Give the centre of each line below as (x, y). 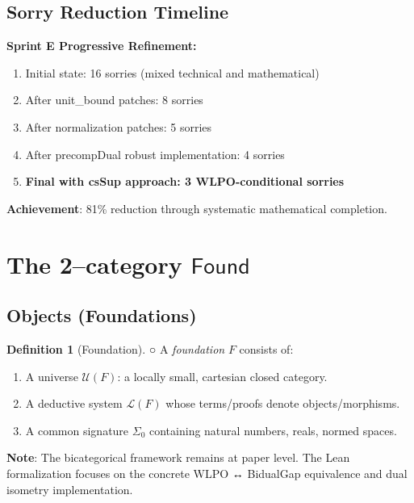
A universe (52, 376)
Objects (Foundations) (102, 315)
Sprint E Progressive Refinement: (102, 46)
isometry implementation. (70, 489)
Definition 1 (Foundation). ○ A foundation (116, 348)
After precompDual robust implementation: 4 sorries (155, 154)
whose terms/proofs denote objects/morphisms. (283, 403)
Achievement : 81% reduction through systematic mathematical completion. (197, 208)
